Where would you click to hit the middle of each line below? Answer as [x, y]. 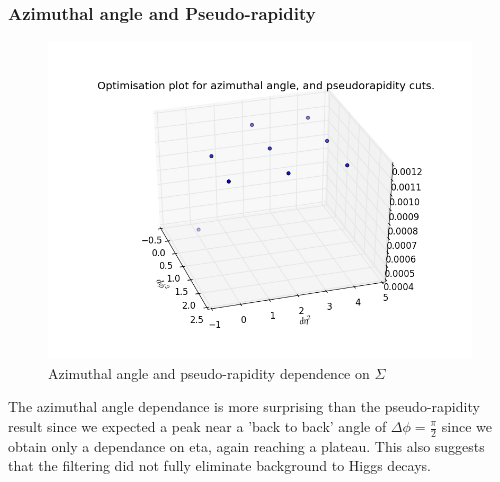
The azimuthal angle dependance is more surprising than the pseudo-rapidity [244, 406]
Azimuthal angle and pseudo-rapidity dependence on [209, 372]
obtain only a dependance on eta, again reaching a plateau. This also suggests [246, 445]
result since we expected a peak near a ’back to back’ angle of [197, 426]
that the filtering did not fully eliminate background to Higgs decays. [219, 465]
